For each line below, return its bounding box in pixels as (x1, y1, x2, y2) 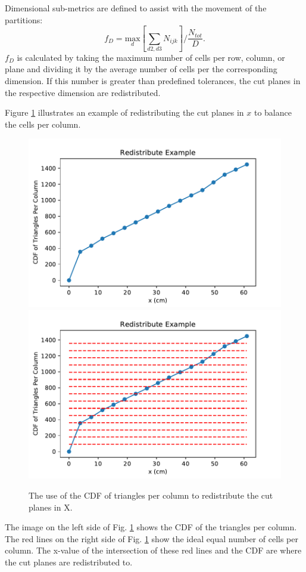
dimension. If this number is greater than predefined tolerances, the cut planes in (5, 75, 301, 87)
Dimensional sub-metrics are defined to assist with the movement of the (5, 2, 267, 14)
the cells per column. (5, 118, 81, 130)
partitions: (5, 13, 43, 26)
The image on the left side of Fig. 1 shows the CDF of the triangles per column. (5, 521, 297, 533)
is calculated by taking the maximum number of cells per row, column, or (17, 51, 285, 63)
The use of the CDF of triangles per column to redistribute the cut (29, 488, 273, 501)
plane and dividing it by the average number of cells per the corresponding (5, 63, 277, 75)
